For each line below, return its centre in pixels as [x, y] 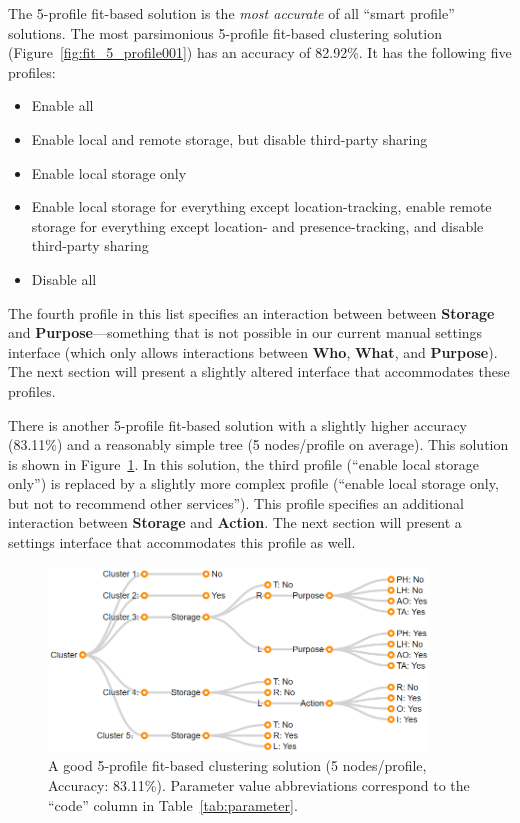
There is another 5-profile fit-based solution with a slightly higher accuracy [238, 424]
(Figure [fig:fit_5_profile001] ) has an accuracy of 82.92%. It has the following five [260, 52]
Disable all [64, 278]
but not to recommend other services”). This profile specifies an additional [236, 502]
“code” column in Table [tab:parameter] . [173, 804]
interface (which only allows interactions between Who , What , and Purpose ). [253, 351]
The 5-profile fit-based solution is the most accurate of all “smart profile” [231, 13]
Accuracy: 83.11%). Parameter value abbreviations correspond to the [259, 785]
